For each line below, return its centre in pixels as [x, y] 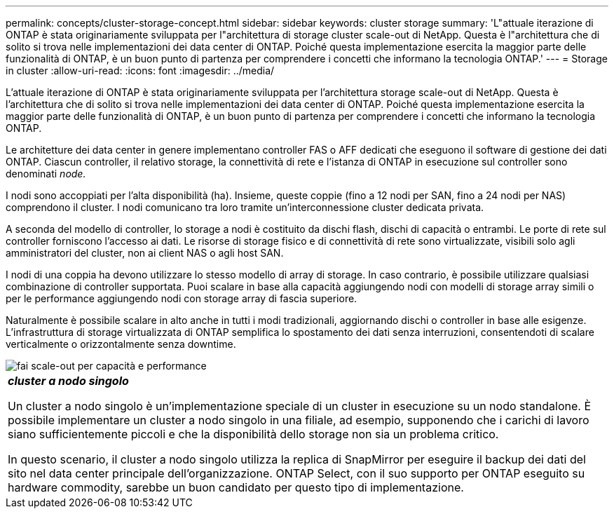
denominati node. [46, 174]
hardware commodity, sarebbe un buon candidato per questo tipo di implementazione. [236, 487]
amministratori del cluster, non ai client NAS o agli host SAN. [145, 253]
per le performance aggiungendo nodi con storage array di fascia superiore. [182, 298]
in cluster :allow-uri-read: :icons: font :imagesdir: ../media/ [140, 70]
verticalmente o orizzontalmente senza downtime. [121, 344]
